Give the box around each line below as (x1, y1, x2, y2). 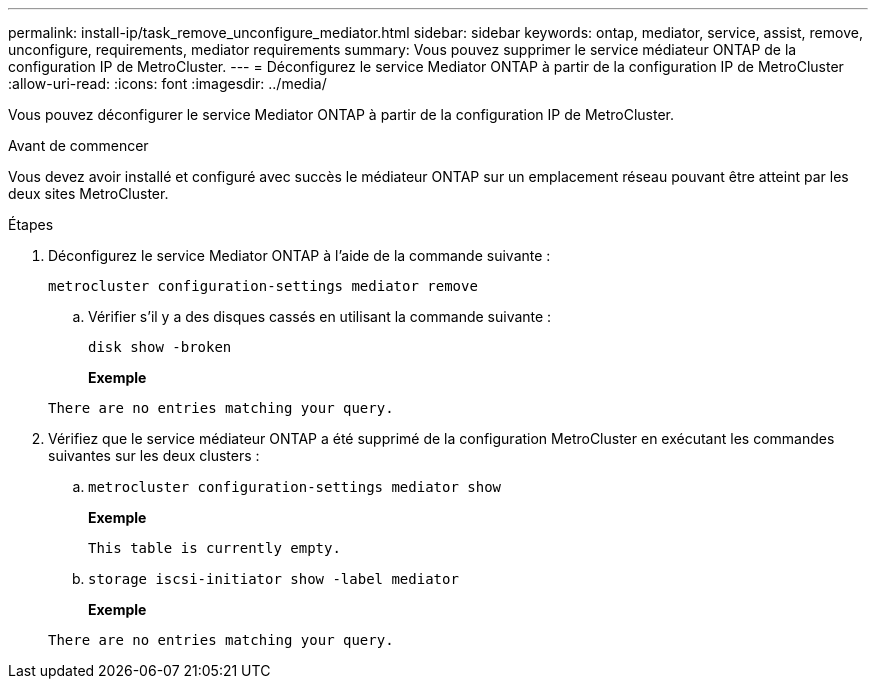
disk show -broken (88, 339, 232, 355)
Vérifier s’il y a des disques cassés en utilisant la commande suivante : (88, 308, 552, 325)
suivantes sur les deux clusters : (48, 447, 260, 464)
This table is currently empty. (88, 540, 341, 556)
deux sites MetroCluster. (8, 185, 169, 202)
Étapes (8, 216, 54, 233)
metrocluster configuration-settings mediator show (88, 479, 502, 495)
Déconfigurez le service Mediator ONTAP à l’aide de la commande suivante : (48, 247, 551, 264)
